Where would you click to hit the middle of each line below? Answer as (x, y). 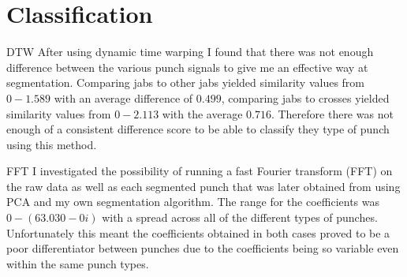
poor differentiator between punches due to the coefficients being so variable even (203, 248)
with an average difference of (123, 97)
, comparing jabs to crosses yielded (305, 97)
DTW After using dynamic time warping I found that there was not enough (190, 52)
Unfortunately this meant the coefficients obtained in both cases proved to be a (198, 232)
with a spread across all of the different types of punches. (240, 217)
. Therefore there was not (332, 113)
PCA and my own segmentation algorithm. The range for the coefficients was (193, 202)
